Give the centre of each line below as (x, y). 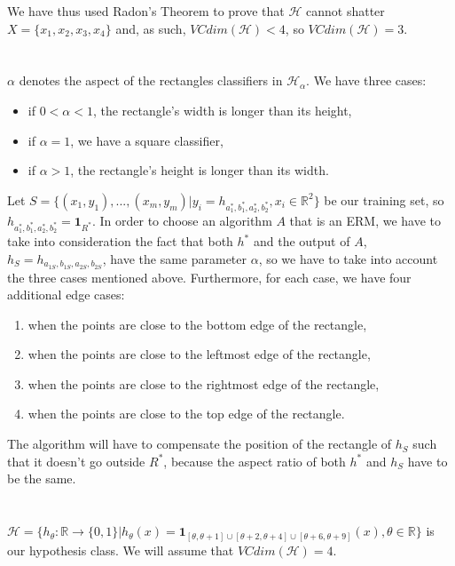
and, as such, (151, 28)
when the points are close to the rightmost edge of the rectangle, (204, 383)
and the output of (302, 241)
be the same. (42, 478)
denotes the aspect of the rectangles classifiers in (151, 80)
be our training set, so (384, 199)
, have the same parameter (175, 258)
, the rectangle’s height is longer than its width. (200, 170)
